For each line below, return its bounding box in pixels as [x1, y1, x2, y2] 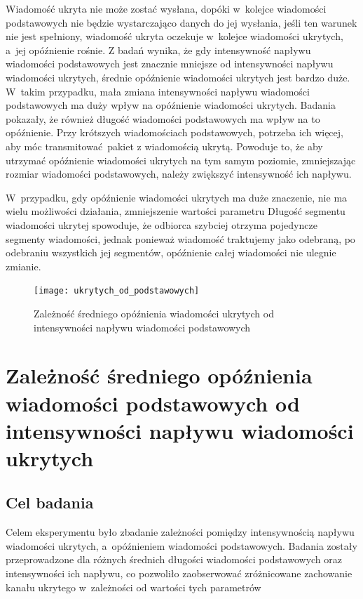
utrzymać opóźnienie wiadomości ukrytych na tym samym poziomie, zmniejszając [6, 152, 356, 167]
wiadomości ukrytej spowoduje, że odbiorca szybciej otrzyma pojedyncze [6, 217, 317, 232]
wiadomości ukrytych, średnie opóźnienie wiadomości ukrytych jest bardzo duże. [6, 70, 350, 84]
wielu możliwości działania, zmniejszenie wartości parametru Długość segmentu [6, 204, 345, 218]
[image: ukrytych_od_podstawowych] [34, 286, 200, 296]
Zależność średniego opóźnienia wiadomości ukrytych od [34, 305, 274, 320]
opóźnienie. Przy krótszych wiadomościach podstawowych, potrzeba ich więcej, [6, 125, 343, 140]
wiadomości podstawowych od [6, 388, 300, 417]
